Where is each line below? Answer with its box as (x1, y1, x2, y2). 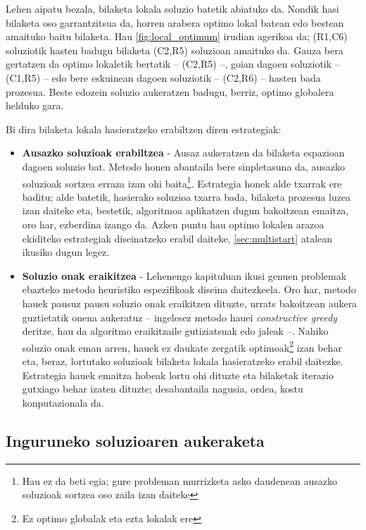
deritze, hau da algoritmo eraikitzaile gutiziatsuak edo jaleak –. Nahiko (22, 323, 329, 338)
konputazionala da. (22, 395, 104, 409)
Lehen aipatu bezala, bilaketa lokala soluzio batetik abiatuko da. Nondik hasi (6, 1, 339, 16)
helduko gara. (6, 98, 64, 113)
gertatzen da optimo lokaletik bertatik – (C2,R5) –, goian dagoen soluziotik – (6, 56, 340, 71)
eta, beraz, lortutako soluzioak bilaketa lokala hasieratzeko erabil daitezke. (22, 353, 343, 368)
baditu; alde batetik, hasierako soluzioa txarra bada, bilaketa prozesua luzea (22, 189, 351, 204)
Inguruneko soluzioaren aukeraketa (6, 429, 265, 451)
